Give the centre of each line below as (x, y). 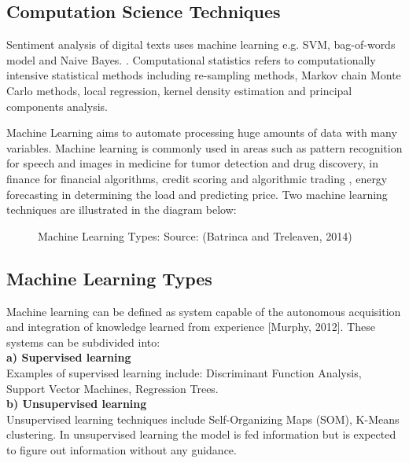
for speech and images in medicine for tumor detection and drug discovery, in (192, 163)
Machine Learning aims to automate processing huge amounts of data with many (202, 132)
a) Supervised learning (69, 357)
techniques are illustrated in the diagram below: (122, 209)
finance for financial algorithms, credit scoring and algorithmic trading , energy (197, 178)
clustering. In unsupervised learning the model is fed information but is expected (201, 434)
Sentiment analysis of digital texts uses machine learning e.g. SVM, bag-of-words (201, 44)
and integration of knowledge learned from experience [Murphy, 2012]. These (191, 327)
